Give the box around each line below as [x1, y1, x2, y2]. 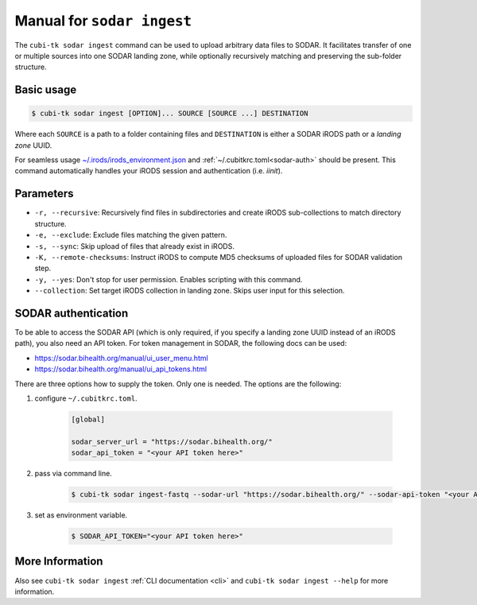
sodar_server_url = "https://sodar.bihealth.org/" [71, 437, 273, 446]
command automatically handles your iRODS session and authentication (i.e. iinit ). [14, 166, 283, 176]
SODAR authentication [14, 306, 129, 320]
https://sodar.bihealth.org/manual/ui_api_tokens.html [34, 364, 207, 374]
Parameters [14, 187, 74, 200]
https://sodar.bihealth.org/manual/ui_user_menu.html [34, 353, 208, 363]
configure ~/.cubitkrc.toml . [34, 394, 138, 403]
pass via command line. [34, 469, 113, 479]
